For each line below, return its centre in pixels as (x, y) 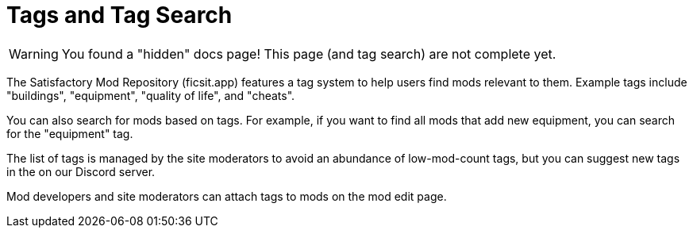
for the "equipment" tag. (70, 133)
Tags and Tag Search (119, 15)
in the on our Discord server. (81, 171)
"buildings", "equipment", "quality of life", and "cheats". (151, 95)
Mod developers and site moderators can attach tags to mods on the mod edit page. (227, 196)
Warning (34, 54)
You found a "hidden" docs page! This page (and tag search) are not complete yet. (309, 54)
